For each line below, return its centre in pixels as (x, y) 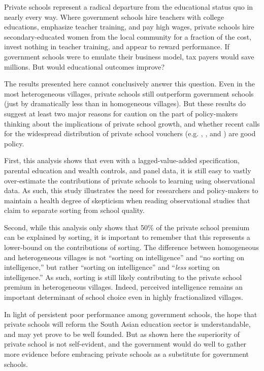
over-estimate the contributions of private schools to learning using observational (130, 180)
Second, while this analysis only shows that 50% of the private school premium (127, 227)
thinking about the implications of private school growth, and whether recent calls (132, 123)
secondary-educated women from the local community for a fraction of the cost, (128, 36)
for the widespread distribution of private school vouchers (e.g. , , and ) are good (130, 133)
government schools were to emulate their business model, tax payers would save (129, 56)
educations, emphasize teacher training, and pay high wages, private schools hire (129, 27)
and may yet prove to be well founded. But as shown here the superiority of (122, 334)
